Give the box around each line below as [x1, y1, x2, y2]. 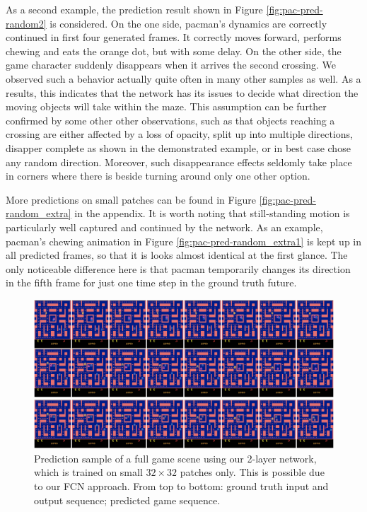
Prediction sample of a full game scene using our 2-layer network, [34, 450, 317, 465]
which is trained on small [34, 465, 143, 479]
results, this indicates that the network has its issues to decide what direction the [6, 85, 359, 100]
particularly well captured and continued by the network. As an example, [6, 219, 323, 234]
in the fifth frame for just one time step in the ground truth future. [6, 275, 297, 290]
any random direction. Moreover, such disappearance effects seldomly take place [6, 154, 352, 169]
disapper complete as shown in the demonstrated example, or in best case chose [6, 140, 351, 155]
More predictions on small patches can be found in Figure [6, 192, 257, 206]
